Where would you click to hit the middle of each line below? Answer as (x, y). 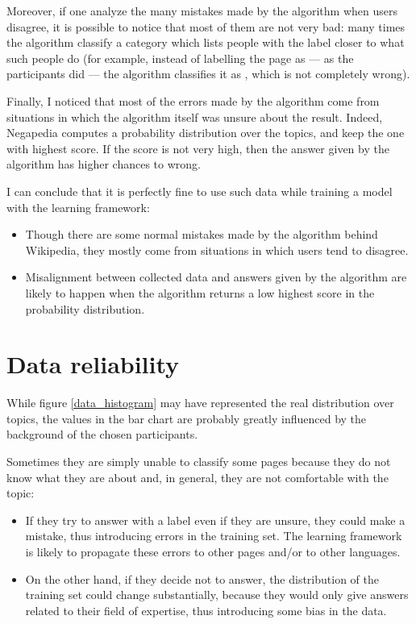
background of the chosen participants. (102, 434)
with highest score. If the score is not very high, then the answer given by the (198, 148)
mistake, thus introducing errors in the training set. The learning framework (214, 536)
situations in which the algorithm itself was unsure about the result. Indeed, (195, 116)
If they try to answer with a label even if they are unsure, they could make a (215, 520)
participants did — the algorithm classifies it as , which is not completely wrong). (208, 74)
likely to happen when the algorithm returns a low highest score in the (200, 292)
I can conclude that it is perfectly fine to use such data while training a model (200, 191)
